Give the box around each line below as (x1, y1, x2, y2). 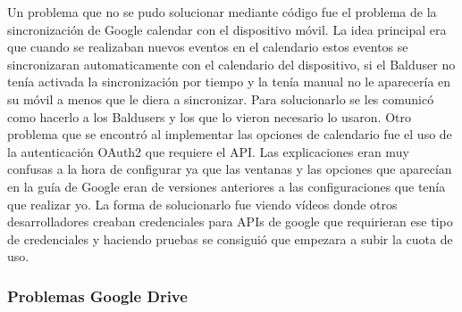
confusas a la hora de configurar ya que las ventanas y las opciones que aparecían (7, 160, 452, 178)
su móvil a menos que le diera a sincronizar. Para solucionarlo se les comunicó (7, 89, 434, 108)
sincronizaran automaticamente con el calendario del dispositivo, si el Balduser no (7, 54, 456, 73)
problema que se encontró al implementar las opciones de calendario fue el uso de (7, 125, 452, 144)
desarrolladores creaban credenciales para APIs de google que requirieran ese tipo (7, 212, 453, 231)
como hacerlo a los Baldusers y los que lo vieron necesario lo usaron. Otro (7, 107, 411, 126)
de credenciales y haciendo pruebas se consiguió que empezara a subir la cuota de (7, 229, 453, 248)
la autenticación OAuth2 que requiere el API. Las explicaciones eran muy (7, 142, 409, 160)
